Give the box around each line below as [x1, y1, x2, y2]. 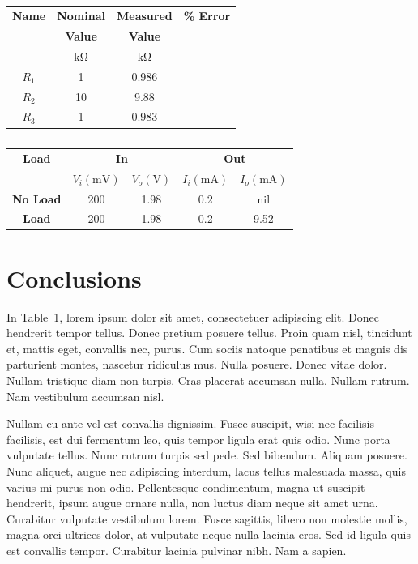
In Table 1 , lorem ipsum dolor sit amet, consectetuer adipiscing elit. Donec [6, 308, 379, 325]
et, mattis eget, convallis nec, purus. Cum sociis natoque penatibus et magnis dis [6, 340, 408, 357]
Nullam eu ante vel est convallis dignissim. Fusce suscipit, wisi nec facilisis [6, 415, 374, 432]
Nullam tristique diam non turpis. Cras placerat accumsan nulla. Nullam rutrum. [6, 371, 410, 388]
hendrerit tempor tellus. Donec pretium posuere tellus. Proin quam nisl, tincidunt [6, 324, 412, 341]
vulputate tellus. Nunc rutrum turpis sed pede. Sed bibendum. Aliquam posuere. [6, 446, 407, 464]
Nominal [57, 7, 105, 24]
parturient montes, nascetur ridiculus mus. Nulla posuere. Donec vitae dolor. [6, 356, 387, 373]
